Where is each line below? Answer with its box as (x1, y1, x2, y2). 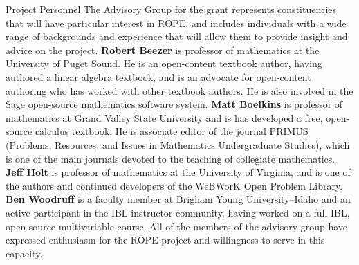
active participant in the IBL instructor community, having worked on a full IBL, (6, 205, 350, 219)
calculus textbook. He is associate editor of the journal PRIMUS (35, 124, 309, 138)
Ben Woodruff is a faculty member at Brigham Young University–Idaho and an (6, 192, 351, 206)
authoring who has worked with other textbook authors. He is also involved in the (6, 83, 353, 98)
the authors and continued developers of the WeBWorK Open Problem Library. (6, 178, 343, 192)
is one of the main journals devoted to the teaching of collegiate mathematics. (6, 151, 335, 165)
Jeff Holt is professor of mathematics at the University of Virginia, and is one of (6, 165, 351, 179)
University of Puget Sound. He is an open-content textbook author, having (6, 56, 322, 71)
